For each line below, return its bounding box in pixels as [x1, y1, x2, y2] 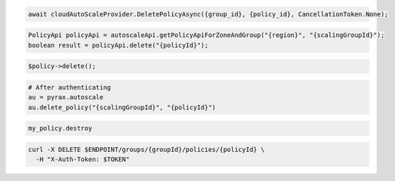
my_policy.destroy [28, 124, 93, 133]
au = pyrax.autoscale [28, 93, 104, 102]
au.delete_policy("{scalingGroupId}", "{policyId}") [28, 103, 216, 111]
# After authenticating [28, 83, 112, 92]
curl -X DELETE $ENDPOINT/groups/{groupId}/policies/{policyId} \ [28, 146, 265, 153]
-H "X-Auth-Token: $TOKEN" [36, 155, 130, 163]
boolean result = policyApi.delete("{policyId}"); [28, 41, 209, 49]
